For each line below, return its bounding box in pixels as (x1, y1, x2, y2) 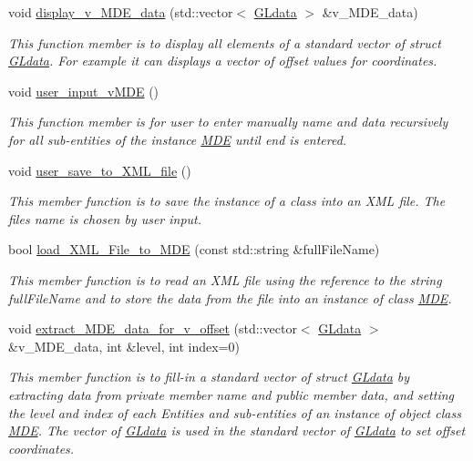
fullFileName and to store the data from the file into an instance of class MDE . (8, 288, 452, 307)
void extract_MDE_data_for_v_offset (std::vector (8, 319, 297, 338)
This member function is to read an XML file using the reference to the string (8, 270, 442, 289)
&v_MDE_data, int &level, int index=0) (8, 336, 240, 355)
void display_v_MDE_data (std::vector (8, 3, 233, 21)
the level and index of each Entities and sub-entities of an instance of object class (8, 403, 461, 422)
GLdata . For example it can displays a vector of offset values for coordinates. (8, 51, 437, 70)
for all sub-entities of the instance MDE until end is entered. (8, 129, 347, 149)
